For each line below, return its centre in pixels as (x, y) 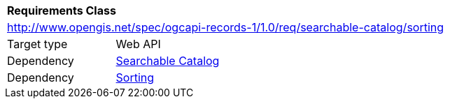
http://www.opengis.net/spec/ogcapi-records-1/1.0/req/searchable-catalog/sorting (226, 27)
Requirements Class (62, 10)
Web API (138, 44)
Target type (37, 44)
